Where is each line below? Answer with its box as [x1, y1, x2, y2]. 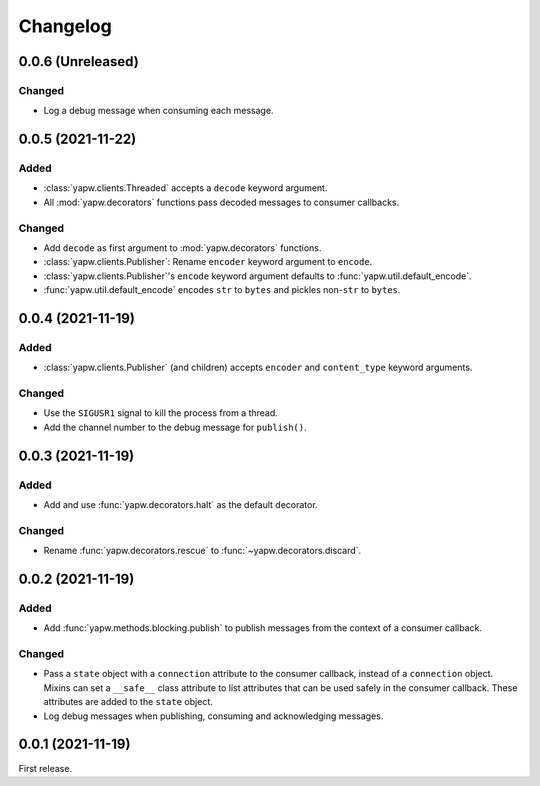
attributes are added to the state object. [43, 696, 214, 708]
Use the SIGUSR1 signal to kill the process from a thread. [43, 407, 279, 419]
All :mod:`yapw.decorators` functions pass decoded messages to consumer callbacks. [43, 196, 400, 208]
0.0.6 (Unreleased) [18, 53, 139, 70]
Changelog [18, 15, 112, 37]
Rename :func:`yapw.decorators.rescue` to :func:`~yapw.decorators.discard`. [43, 545, 362, 557]
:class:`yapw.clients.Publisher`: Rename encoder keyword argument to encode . [43, 256, 373, 268]
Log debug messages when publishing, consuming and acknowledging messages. [43, 710, 384, 722]
